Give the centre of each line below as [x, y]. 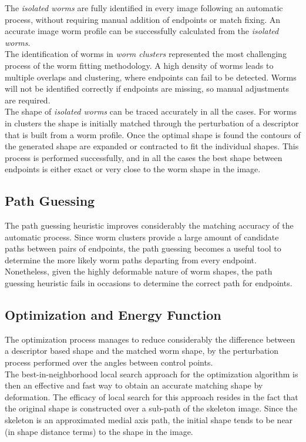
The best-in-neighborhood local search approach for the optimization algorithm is [152, 374]
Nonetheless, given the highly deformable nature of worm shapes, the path [139, 271]
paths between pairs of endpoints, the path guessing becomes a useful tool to [143, 248]
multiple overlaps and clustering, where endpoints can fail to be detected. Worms [151, 77]
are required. [28, 100]
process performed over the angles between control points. [109, 362]
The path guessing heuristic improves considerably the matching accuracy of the [149, 225]
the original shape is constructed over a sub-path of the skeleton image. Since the [151, 408]
